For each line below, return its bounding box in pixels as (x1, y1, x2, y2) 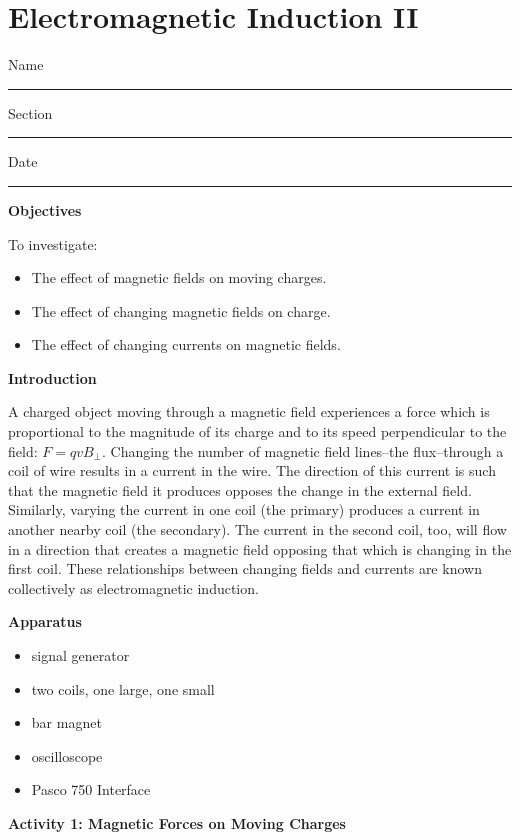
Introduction (8, 367, 97, 388)
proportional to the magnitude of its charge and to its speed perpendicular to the (8, 421, 507, 442)
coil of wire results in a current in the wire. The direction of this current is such (8, 460, 496, 481)
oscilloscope (31, 745, 103, 766)
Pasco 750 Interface (31, 779, 151, 800)
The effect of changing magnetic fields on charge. (31, 300, 331, 321)
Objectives (8, 199, 82, 220)
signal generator (31, 645, 130, 665)
